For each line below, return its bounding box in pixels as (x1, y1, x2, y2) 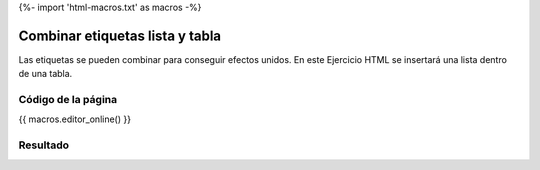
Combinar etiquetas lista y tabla (18, 27, 222, 44)
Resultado (18, 138, 70, 152)
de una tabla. (18, 68, 73, 80)
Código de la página (18, 93, 118, 107)
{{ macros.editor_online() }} (18, 113, 132, 125)
